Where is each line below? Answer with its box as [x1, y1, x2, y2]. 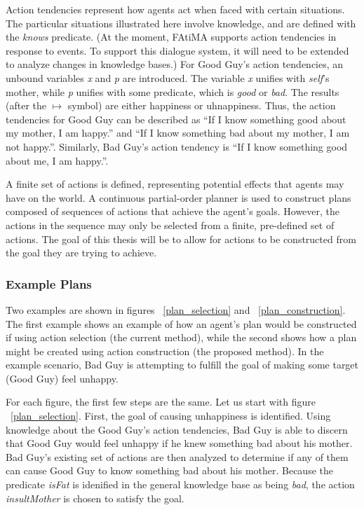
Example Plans [6, 275, 92, 292]
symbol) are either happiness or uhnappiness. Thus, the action [67, 98, 336, 113]
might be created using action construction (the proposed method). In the [6, 343, 324, 358]
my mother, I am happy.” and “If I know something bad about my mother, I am [6, 125, 350, 140]
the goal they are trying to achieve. [6, 245, 157, 260]
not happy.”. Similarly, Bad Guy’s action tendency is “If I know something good [6, 139, 348, 153]
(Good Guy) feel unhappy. [6, 371, 119, 385]
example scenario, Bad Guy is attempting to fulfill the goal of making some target [6, 357, 359, 372]
